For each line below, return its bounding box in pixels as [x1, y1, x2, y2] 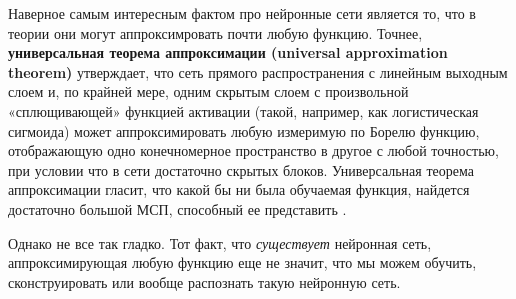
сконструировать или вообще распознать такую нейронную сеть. [8, 271, 401, 292]
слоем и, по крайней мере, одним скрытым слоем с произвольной [8, 81, 409, 102]
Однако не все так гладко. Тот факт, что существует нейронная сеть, [8, 232, 432, 253]
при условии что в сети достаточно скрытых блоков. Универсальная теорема [8, 159, 474, 180]
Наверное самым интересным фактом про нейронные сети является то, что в [8, 3, 476, 23]
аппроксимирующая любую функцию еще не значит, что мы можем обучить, [8, 252, 477, 273]
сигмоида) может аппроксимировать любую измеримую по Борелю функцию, [8, 120, 480, 141]
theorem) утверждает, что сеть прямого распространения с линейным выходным [8, 61, 508, 82]
